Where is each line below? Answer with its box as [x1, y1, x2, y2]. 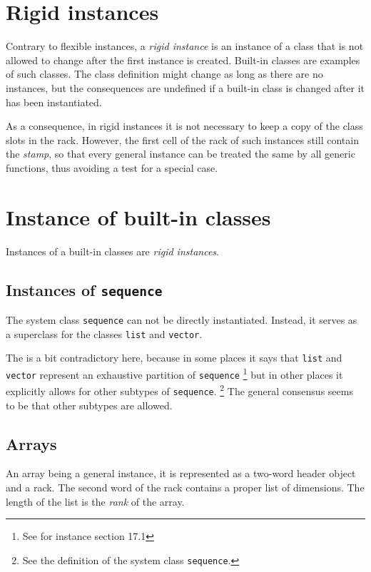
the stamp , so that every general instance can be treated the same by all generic [6, 146, 355, 161]
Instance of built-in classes [6, 202, 271, 231]
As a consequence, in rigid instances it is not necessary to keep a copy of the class [6, 118, 363, 133]
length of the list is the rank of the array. [6, 494, 185, 509]
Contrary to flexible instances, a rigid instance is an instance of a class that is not [6, 39, 364, 53]
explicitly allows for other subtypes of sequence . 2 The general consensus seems [6, 382, 353, 398]
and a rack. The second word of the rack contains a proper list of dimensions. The [6, 479, 365, 494]
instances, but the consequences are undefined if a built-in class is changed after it [6, 80, 365, 95]
